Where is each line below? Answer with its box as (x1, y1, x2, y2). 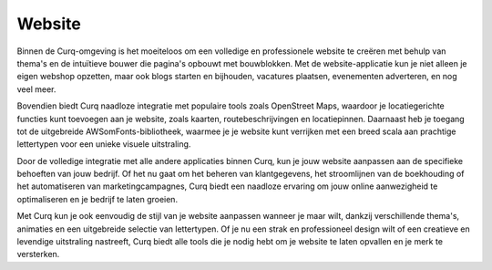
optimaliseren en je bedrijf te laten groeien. (16, 193, 178, 204)
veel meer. (16, 83, 56, 95)
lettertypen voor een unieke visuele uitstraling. (16, 139, 191, 150)
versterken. (16, 249, 60, 260)
